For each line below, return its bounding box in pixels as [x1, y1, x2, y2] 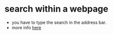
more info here [11, 24, 41, 30]
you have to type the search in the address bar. [11, 19, 107, 25]
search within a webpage [4, 3, 109, 15]
